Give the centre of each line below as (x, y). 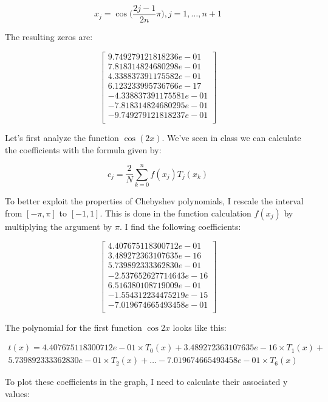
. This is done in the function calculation (176, 213)
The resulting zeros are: (49, 37)
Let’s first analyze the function (62, 137)
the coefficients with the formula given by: (83, 149)
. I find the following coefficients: (180, 226)
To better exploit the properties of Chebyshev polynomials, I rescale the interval (154, 201)
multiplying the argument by (59, 226)
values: (17, 393)
